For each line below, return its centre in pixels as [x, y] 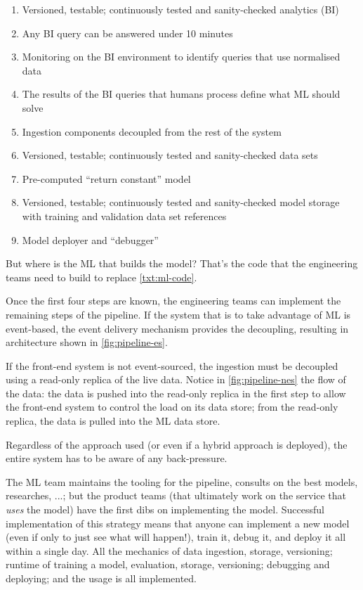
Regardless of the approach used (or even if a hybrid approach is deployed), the [177, 444]
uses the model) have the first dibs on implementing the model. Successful [165, 509]
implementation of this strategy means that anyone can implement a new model [178, 523]
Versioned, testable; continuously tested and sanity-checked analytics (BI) [180, 9]
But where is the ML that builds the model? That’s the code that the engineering [182, 263]
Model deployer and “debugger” [90, 239]
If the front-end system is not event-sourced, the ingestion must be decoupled [172, 365]
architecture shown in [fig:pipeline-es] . [87, 342]
